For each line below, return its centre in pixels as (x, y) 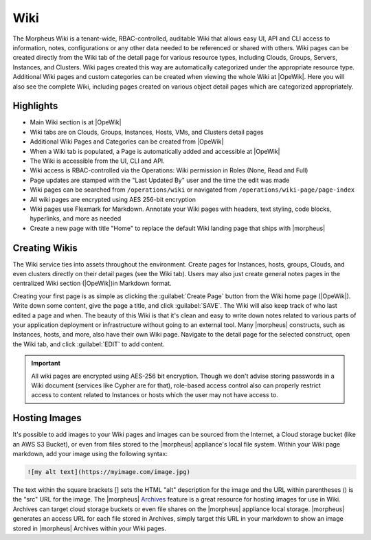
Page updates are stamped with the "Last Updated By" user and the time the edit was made (160, 180)
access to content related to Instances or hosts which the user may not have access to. (155, 395)
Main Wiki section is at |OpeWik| (76, 122)
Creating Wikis (45, 248)
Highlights (35, 106)
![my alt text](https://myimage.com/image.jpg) (109, 472)
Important (46, 363)
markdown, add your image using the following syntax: (90, 453)
